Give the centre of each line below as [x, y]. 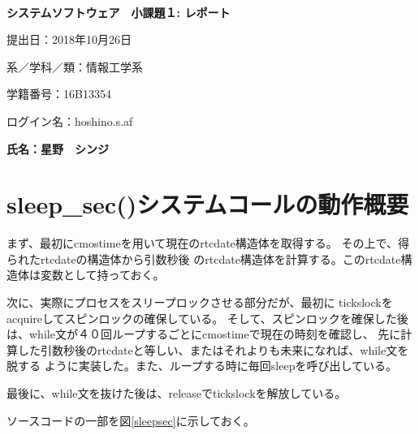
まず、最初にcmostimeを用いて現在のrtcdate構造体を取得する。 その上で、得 [208, 243]
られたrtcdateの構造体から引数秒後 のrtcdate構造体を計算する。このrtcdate [204, 258]
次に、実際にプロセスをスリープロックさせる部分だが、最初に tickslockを [200, 302]
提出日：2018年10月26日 [69, 39]
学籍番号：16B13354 [59, 94]
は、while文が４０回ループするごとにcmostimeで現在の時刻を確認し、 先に [204, 334]
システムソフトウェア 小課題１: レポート [119, 12]
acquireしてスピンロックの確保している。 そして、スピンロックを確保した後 [207, 318]
